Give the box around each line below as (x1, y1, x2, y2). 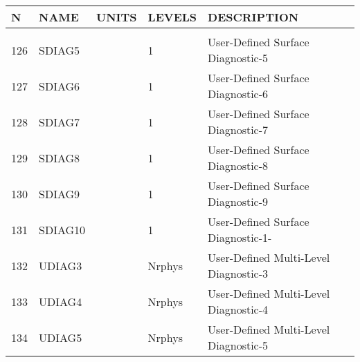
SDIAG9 (39, 185, 80, 202)
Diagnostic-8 (208, 158, 269, 173)
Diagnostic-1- (208, 229, 272, 245)
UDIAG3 (39, 257, 82, 274)
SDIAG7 (39, 113, 80, 130)
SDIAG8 (39, 149, 80, 166)
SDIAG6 (39, 77, 80, 94)
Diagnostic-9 (208, 193, 269, 209)
